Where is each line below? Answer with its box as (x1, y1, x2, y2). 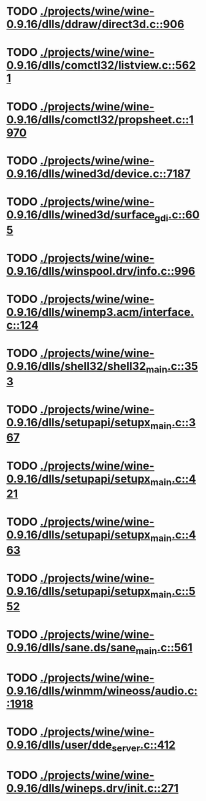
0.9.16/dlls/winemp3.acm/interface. (6, 305, 194, 319)
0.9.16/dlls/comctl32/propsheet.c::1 (6, 112, 194, 126)
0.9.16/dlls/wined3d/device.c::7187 (6, 167, 191, 180)
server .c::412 (111, 738, 176, 754)
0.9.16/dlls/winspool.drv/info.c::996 (6, 264, 196, 278)
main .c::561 (135, 641, 193, 657)
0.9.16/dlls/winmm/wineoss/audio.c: (6, 684, 198, 697)
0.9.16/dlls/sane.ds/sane (6, 641, 136, 654)
